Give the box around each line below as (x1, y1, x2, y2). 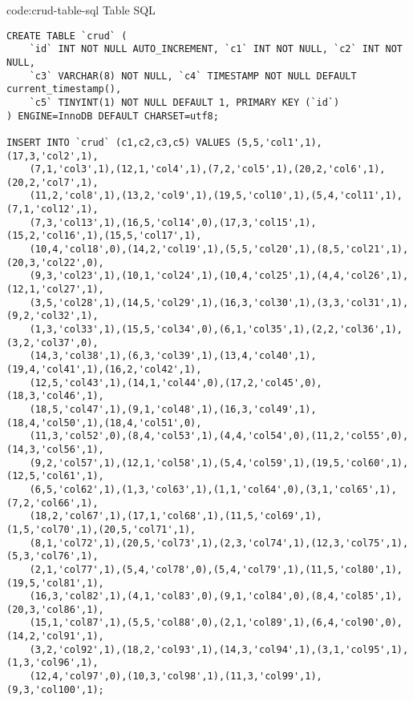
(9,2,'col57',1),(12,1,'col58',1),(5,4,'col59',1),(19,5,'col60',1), (29, 457, 409, 469)
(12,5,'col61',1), (6, 470, 104, 482)
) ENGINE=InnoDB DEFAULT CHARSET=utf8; (6, 110, 219, 122)
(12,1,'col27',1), (6, 284, 104, 296)
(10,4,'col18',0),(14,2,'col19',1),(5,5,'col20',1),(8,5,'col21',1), (29, 244, 409, 256)
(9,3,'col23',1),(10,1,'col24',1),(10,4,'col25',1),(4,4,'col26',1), (29, 270, 409, 282)
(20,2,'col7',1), (6, 176, 99, 188)
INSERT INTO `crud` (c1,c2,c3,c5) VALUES (6, 136, 231, 148)
